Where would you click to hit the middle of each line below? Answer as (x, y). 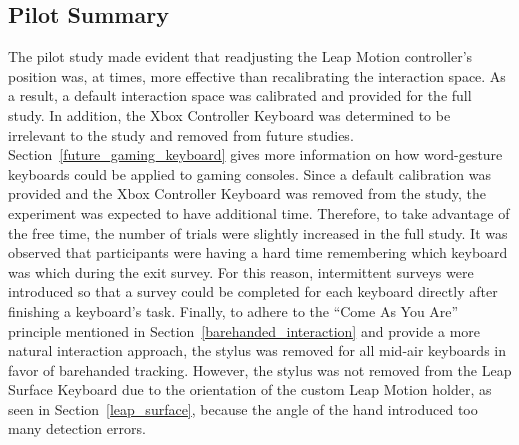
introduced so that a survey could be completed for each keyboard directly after (253, 291)
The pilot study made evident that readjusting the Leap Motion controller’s (240, 56)
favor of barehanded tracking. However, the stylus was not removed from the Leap (260, 369)
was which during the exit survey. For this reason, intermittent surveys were (241, 271)
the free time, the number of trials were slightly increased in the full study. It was (258, 232)
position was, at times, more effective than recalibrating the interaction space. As (257, 75)
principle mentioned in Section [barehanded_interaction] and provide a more (244, 330)
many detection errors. (77, 428)
